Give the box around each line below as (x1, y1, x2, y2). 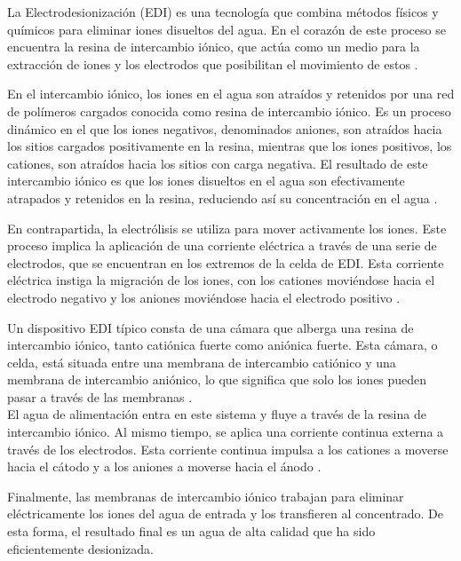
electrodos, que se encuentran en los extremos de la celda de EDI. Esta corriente (7, 253, 444, 272)
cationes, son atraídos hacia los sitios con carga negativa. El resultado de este (7, 154, 428, 172)
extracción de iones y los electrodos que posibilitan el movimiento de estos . (7, 54, 418, 73)
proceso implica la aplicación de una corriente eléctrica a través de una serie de (7, 236, 437, 255)
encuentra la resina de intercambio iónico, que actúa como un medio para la (7, 37, 420, 56)
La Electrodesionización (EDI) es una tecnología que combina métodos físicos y (7, 3, 439, 20)
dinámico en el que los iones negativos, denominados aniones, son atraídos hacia (7, 119, 442, 138)
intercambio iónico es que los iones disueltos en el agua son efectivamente (7, 171, 405, 190)
